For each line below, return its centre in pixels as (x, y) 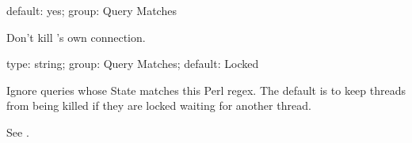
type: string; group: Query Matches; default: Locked (133, 64)
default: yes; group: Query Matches (92, 10)
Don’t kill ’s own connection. (76, 37)
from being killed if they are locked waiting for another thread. (159, 105)
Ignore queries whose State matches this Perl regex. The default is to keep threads (206, 90)
